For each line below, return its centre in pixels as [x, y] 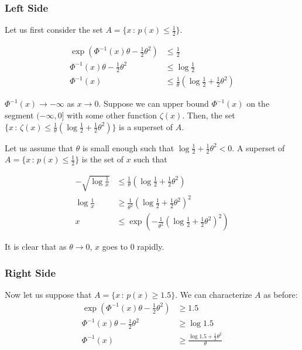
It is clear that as [36, 247]
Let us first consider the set [54, 30]
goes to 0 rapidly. [133, 247]
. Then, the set [209, 115]
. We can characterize [214, 295]
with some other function [112, 115]
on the [258, 103]
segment [19, 115]
